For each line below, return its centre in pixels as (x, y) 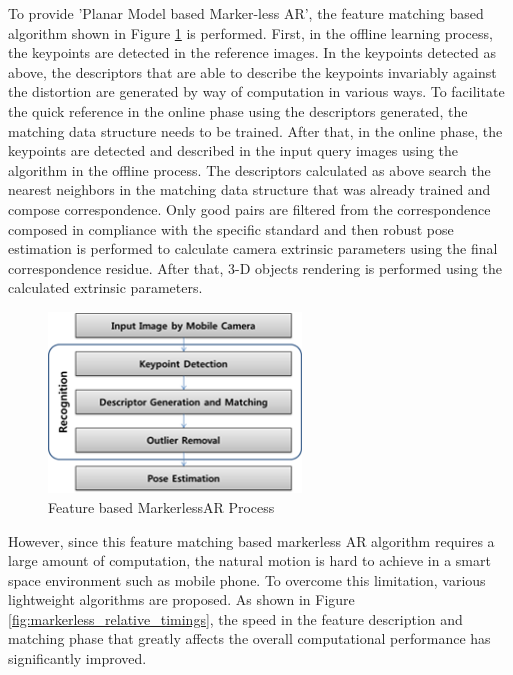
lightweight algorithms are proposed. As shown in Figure (181, 599)
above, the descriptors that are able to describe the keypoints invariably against (252, 71)
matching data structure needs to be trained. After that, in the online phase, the (255, 130)
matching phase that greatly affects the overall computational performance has (249, 638)
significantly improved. (77, 658)
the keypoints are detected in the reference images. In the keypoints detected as (252, 52)
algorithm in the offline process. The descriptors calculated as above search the (249, 169)
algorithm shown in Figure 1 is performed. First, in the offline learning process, (250, 32)
